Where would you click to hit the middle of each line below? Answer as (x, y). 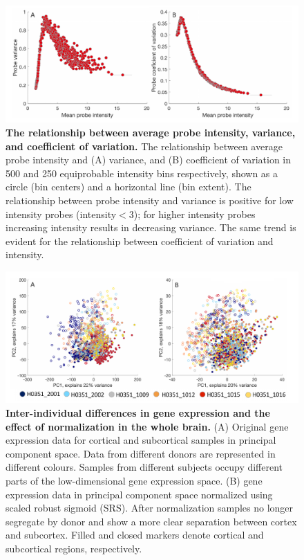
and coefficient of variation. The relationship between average (144, 146)
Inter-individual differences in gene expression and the (138, 412)
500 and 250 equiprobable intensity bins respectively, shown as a (142, 173)
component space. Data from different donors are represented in (141, 453)
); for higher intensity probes (194, 214)
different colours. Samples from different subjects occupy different (144, 467)
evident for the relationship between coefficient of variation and (140, 241)
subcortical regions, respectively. (74, 548)
